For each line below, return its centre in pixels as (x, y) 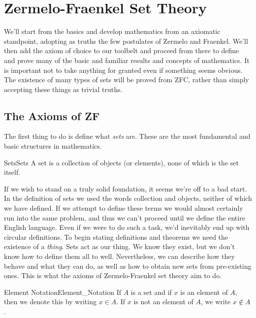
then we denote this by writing (50, 302)
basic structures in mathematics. (53, 146)
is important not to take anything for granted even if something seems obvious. (123, 70)
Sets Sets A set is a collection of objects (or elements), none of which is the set (121, 162)
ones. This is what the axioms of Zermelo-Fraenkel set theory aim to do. (113, 275)
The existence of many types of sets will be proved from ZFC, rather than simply (127, 79)
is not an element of (163, 302)
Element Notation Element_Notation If (63, 292)
